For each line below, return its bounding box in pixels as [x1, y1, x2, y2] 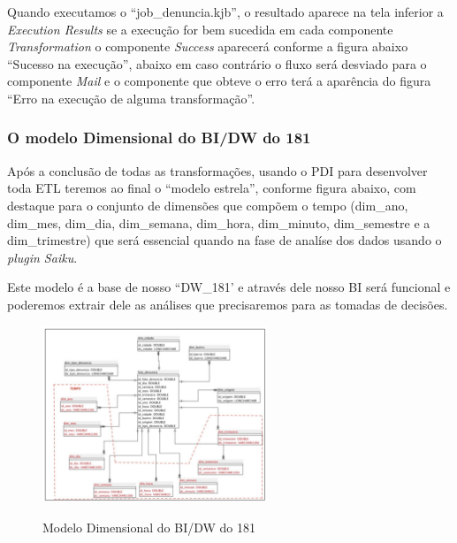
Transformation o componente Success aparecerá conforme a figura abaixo [7, 37, 408, 56]
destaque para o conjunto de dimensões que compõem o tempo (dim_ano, [7, 195, 408, 214]
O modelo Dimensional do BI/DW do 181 [7, 126, 311, 149]
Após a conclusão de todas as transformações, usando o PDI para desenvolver [7, 161, 428, 180]
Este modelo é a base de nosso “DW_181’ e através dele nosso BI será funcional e [7, 278, 451, 296]
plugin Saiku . [7, 248, 78, 266]
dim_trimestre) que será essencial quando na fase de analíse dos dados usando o [7, 231, 442, 249]
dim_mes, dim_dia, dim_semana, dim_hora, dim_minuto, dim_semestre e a [7, 213, 430, 232]
